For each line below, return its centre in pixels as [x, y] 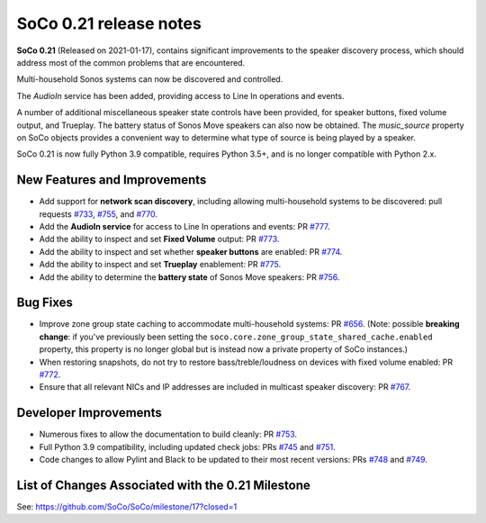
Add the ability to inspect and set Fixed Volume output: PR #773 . [159, 239]
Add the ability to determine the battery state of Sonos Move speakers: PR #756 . [189, 277]
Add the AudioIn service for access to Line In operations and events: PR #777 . [184, 226]
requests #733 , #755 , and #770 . [98, 214]
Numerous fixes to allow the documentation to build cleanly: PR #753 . [168, 434]
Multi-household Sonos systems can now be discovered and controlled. [150, 79]
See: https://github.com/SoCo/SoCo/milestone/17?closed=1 [127, 506]
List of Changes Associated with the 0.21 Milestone [163, 485]
